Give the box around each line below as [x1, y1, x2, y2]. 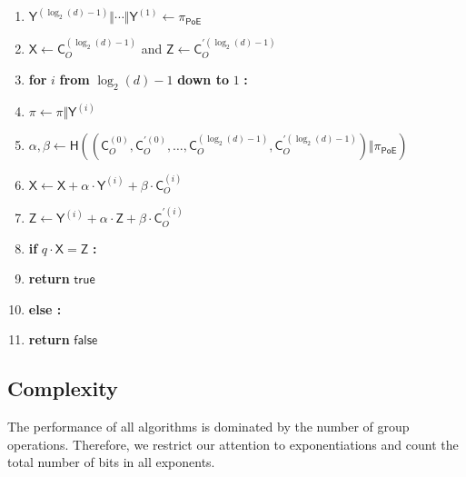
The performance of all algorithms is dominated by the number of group [7, 417, 410, 436]
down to [177, 69, 229, 88]
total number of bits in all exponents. [7, 452, 215, 472]
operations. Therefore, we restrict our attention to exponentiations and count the [7, 434, 459, 453]
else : [28, 299, 62, 318]
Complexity [7, 374, 118, 402]
